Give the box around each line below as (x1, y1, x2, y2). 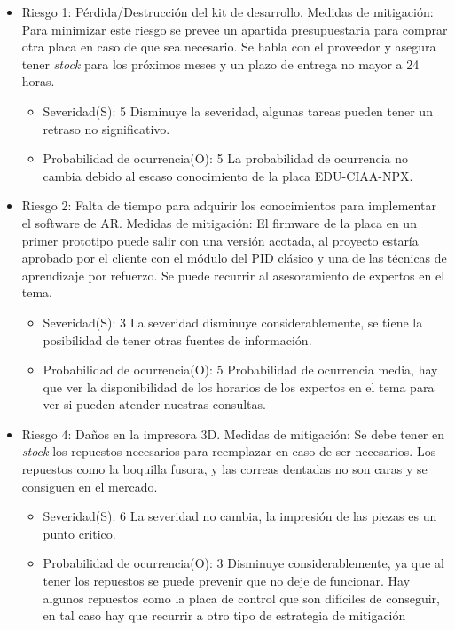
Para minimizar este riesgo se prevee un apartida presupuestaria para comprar (21, 20, 448, 38)
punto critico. (43, 524, 116, 542)
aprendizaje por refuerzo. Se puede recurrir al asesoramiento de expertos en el (21, 265, 445, 284)
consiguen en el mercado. (21, 476, 158, 495)
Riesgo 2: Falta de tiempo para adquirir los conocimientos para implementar (21, 196, 436, 215)
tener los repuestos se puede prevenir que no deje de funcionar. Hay (43, 571, 411, 590)
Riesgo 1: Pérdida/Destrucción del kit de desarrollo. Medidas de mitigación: (21, 3, 434, 20)
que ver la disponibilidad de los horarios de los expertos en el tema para (43, 377, 435, 396)
